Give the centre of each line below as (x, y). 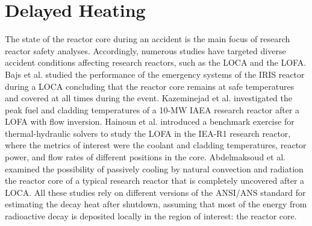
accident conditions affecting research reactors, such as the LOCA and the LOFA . (156, 62)
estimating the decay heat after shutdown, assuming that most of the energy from (156, 204)
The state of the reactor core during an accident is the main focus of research (148, 39)
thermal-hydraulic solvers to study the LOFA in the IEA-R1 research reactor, (148, 133)
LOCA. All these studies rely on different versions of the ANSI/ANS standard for (155, 192)
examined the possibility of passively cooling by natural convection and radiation (154, 168)
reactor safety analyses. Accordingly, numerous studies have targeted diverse (145, 50)
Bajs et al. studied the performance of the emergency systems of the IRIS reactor (155, 74)
